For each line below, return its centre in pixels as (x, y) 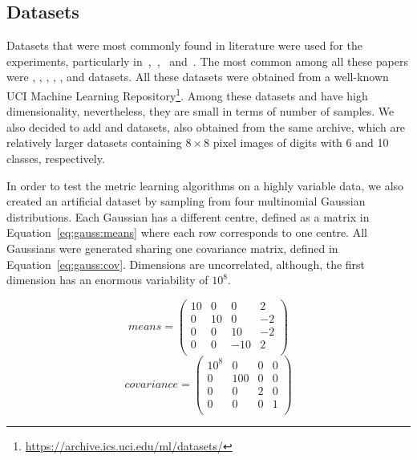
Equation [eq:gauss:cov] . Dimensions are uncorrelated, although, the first (186, 264)
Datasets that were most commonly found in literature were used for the (184, 45)
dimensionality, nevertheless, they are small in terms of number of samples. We (200, 111)
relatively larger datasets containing (94, 142)
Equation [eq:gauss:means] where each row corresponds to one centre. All (187, 232)
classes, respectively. (56, 159)
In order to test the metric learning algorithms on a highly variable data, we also (205, 185)
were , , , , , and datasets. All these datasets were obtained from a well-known (198, 77)
